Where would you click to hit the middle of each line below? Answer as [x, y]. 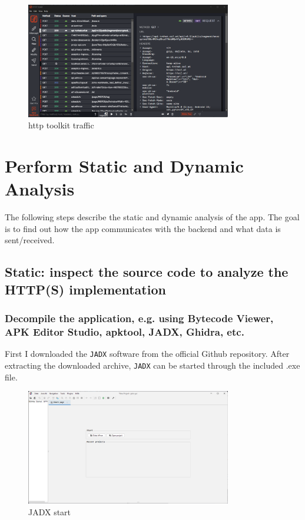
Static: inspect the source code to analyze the [147, 272]
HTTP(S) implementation [85, 289]
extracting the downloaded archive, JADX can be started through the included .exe [152, 365]
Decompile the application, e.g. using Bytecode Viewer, [139, 318]
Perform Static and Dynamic [124, 166]
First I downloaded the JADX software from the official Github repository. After [147, 354]
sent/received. [30, 240]
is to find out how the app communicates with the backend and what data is [143, 228]
